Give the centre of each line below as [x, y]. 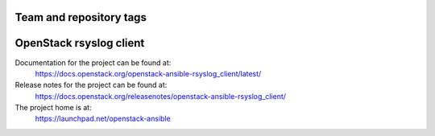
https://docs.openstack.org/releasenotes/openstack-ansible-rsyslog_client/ [160, 96]
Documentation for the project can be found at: [93, 62]
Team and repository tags [81, 17]
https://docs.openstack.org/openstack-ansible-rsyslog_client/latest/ [148, 73]
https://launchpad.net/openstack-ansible [103, 119]
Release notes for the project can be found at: [91, 85]
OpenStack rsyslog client [80, 43]
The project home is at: [53, 108]
